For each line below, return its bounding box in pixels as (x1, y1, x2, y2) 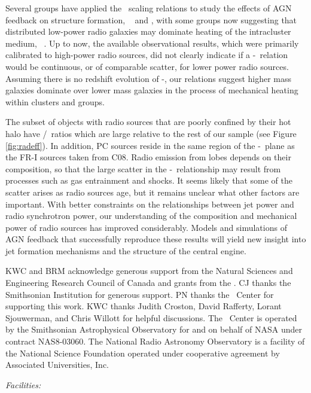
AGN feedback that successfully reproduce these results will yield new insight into (5, 233, 306, 245)
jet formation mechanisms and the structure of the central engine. (5, 244, 246, 257)
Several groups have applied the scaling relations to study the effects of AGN (5, 2, 292, 14)
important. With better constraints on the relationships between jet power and (5, 197, 294, 210)
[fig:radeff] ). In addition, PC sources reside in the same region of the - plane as (5, 139, 295, 151)
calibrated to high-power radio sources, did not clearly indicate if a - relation (5, 48, 288, 61)
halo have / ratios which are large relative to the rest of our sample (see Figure (5, 127, 297, 139)
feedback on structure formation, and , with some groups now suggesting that (5, 13, 297, 26)
